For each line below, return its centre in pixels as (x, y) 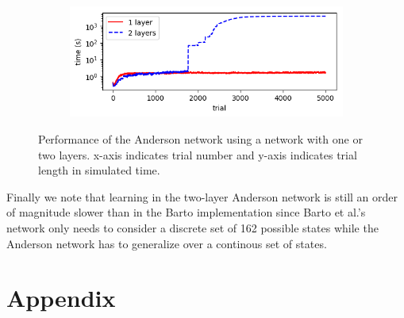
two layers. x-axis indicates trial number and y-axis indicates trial (198, 154)
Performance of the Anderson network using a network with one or (200, 138)
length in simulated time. (99, 170)
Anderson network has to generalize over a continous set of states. (167, 243)
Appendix (61, 298)
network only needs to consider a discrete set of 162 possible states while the (192, 227)
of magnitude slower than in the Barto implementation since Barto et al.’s (186, 212)
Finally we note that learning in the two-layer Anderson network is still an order (202, 196)
